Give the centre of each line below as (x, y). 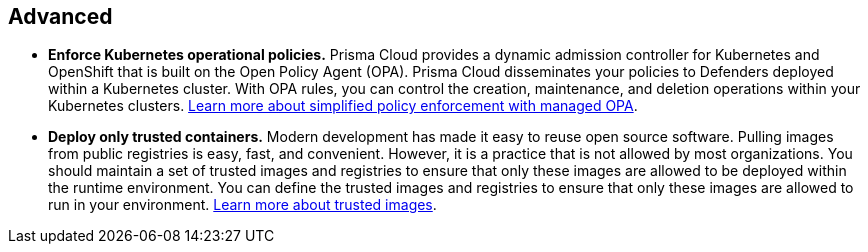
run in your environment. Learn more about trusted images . (242, 205)
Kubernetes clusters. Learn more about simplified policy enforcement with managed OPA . (343, 106)
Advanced (60, 16)
